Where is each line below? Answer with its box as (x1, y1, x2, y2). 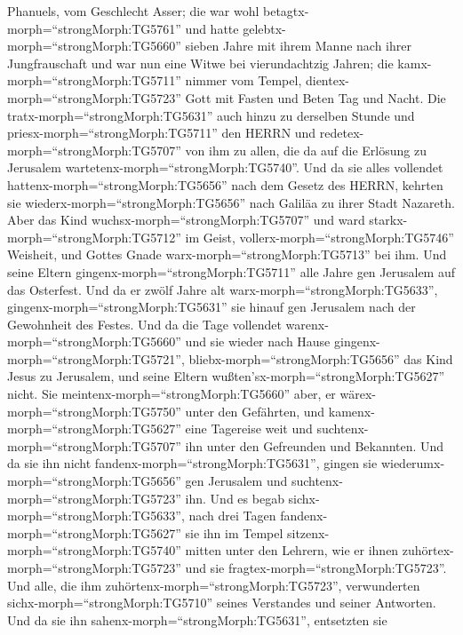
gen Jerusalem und (185, 472, 288, 490)
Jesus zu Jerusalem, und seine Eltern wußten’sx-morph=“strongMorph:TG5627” (7, 367, 445, 385)
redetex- (319, 123, 364, 142)
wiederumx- (380, 454, 445, 472)
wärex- (339, 385, 376, 403)
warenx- (285, 314, 329, 333)
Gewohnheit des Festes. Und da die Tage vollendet (7, 314, 282, 333)
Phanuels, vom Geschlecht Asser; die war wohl (7, 2, 259, 20)
